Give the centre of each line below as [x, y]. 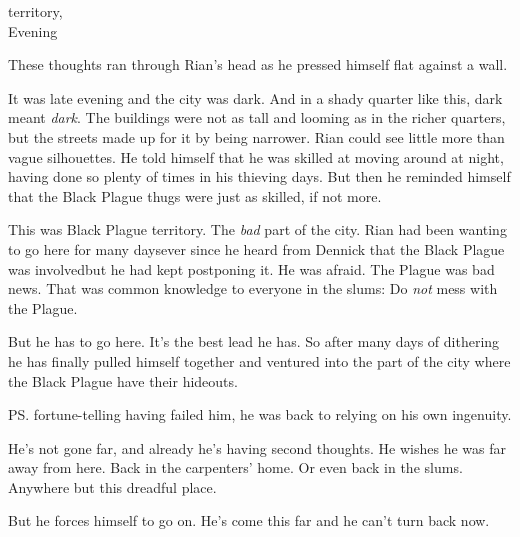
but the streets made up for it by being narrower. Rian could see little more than [256, 136]
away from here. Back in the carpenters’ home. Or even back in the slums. [235, 467]
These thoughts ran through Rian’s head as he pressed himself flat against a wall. [258, 64]
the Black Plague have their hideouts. [123, 380]
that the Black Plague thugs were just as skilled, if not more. [195, 195]
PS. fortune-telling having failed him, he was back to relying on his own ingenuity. [260, 414]
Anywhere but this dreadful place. [112, 486]
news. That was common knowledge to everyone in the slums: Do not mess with [253, 288]
